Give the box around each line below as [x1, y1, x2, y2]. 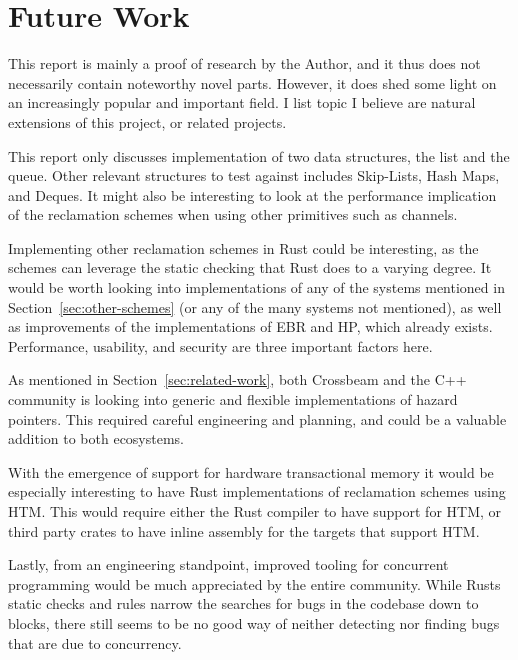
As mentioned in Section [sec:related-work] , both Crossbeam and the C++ [8, 369, 467, 390]
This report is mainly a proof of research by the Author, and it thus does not [8, 53, 481, 74]
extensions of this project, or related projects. [8, 111, 287, 132]
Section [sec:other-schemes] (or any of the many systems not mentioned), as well [8, 296, 502, 317]
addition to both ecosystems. [8, 428, 185, 449]
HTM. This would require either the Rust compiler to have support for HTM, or [8, 501, 502, 521]
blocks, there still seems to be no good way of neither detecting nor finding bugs [8, 612, 500, 633]
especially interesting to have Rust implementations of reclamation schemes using [8, 481, 506, 502]
